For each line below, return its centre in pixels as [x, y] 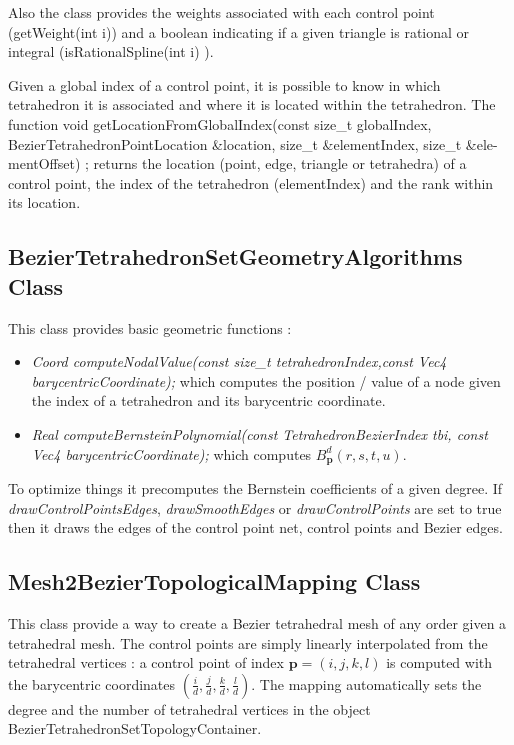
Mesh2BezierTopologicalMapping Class [214, 581]
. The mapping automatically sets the [366, 683]
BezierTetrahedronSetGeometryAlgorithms [235, 256]
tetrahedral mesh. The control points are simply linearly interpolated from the [248, 642]
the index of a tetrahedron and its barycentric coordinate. [208, 400]
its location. [44, 202]
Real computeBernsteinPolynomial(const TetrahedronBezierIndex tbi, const [259, 433]
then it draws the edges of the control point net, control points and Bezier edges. [255, 527]
